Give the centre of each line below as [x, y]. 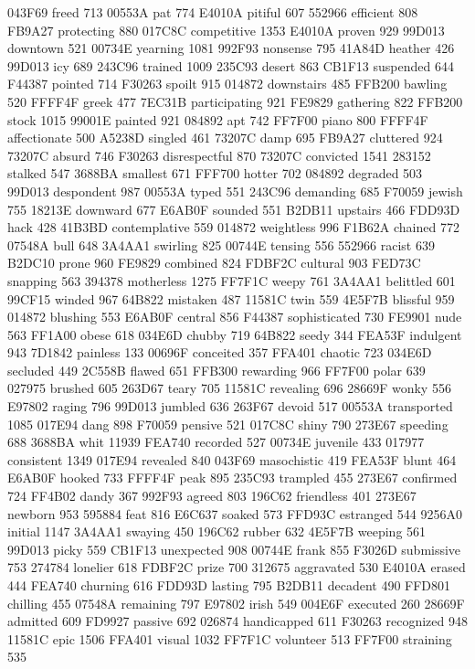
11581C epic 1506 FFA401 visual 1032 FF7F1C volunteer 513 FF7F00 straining [230, 638]
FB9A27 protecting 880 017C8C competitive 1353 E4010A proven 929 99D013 [226, 30]
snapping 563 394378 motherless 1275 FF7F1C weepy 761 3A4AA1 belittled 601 [232, 280]
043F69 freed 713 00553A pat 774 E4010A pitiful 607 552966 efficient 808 [213, 12]
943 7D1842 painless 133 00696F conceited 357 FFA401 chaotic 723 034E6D [220, 352]
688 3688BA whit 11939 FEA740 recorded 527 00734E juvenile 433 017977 [216, 442]
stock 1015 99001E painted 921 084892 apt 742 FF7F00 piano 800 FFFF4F [218, 119]
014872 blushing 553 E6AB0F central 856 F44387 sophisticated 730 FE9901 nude [235, 317]
